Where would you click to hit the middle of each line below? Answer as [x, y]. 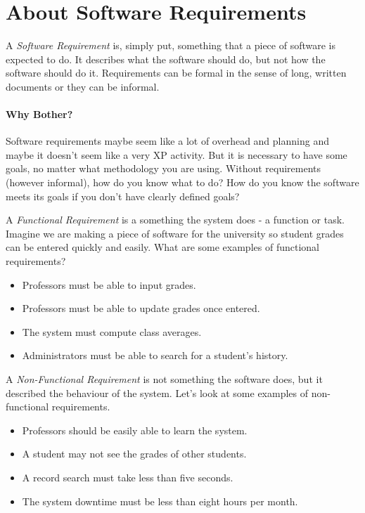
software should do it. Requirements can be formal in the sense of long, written [176, 73]
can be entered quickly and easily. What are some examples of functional [162, 247]
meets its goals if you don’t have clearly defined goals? [123, 196]
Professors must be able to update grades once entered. [141, 308]
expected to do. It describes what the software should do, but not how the [166, 59]
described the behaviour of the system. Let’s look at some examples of [157, 392]
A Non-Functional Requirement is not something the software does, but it [164, 379]
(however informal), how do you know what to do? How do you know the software [182, 182]
